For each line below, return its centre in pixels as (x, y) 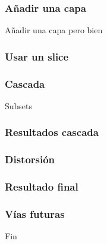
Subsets (19, 105)
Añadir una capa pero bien (54, 30)
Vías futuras (35, 213)
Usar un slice (37, 56)
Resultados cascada (52, 132)
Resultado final (42, 187)
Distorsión (30, 159)
